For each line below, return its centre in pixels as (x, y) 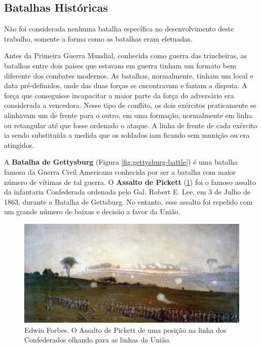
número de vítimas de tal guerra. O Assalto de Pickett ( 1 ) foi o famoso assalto (130, 182)
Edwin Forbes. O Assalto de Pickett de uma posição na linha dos (125, 330)
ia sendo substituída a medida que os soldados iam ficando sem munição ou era (127, 135)
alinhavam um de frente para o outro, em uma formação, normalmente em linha (128, 115)
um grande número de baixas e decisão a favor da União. (92, 211)
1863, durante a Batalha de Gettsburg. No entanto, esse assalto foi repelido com (128, 201)
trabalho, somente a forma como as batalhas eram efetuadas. (98, 38)
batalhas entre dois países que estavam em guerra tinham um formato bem (120, 65)
